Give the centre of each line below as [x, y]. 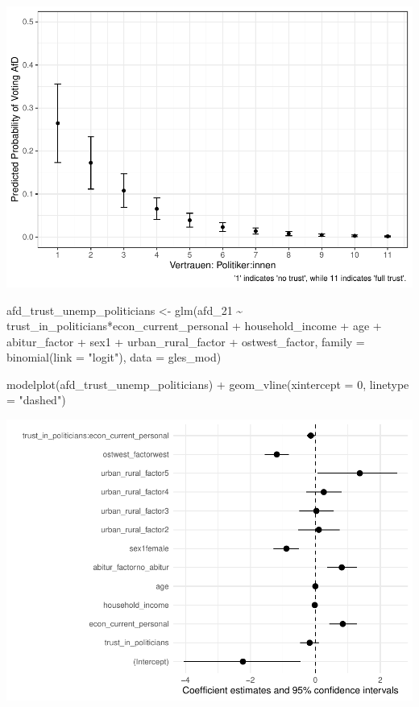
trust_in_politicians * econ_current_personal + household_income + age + [194, 326]
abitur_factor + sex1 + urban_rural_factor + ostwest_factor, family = [186, 341]
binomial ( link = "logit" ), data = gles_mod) [114, 357]
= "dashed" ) [36, 400]
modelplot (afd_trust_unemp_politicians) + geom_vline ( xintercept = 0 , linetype [208, 384]
